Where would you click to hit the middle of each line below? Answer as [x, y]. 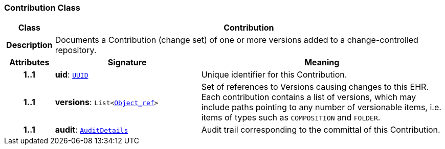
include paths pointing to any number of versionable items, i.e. [321, 107]
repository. [76, 50]
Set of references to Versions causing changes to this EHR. [315, 87]
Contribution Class [42, 8]
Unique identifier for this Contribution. [274, 75]
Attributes [29, 63]
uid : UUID [72, 75]
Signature [127, 63]
